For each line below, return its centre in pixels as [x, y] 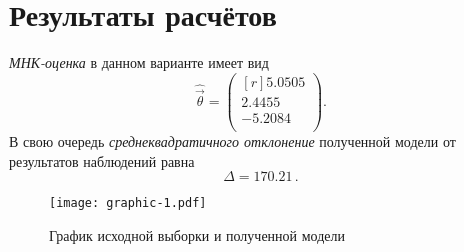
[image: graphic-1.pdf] [128, 203]
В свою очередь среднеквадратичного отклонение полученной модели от [232, 140]
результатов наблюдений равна [102, 160]
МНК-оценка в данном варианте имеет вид [139, 62]
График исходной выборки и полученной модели [197, 234]
